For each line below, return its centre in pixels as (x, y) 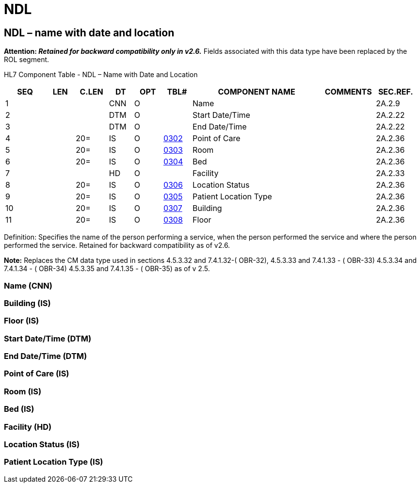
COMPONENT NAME (257, 92)
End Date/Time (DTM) (46, 356)
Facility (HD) (28, 427)
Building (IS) (27, 303)
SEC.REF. (396, 92)
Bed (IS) (19, 409)
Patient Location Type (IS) (54, 462)
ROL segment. (27, 60)
